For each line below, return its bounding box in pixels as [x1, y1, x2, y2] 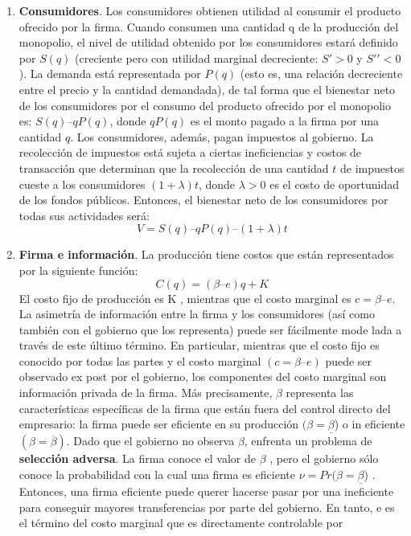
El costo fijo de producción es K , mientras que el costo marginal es [18, 289, 351, 306]
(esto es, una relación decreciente [240, 65, 403, 82]
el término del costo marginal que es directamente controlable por [18, 514, 343, 531]
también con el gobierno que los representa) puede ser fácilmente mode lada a [18, 321, 402, 338]
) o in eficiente [334, 415, 405, 432]
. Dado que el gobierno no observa [66, 432, 235, 449]
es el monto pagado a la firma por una [190, 113, 380, 129]
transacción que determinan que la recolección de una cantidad [18, 159, 329, 176]
